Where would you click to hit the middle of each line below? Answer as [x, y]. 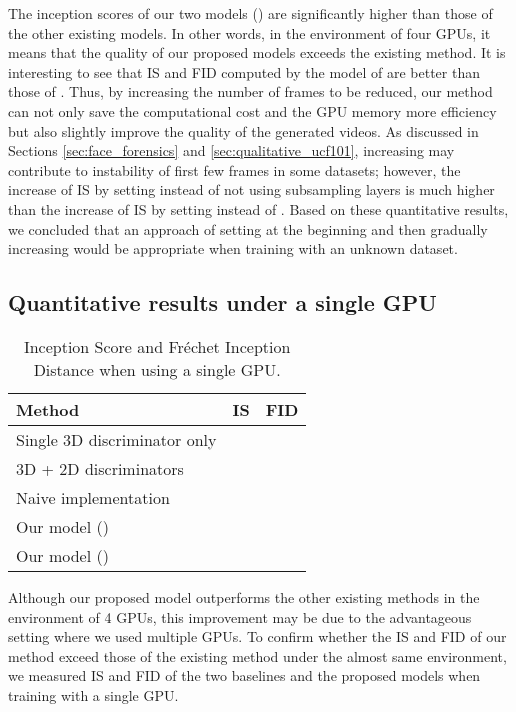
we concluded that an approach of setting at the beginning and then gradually [248, 228]
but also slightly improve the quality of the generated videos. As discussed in [243, 130]
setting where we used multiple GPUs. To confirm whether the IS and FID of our [257, 636]
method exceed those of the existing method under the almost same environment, [257, 655]
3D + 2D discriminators [100, 468]
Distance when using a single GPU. [157, 369]
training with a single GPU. [93, 694]
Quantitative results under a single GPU [222, 302]
